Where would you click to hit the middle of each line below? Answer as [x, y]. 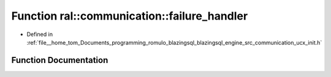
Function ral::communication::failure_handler [130, 16]
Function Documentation [60, 60]
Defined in [40, 34]
